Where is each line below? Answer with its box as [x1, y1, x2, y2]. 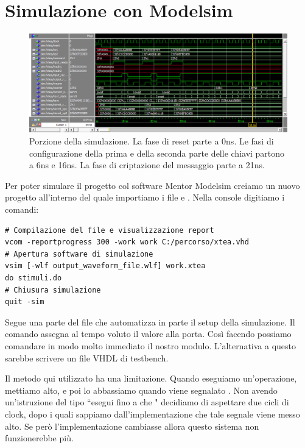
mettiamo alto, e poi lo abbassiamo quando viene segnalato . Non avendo [5, 383, 278, 396]
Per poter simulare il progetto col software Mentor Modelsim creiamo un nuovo [5, 179, 300, 191]
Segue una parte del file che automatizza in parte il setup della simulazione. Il [5, 315, 295, 328]
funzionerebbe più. [5, 432, 74, 444]
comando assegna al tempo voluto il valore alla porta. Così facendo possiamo [5, 327, 292, 340]
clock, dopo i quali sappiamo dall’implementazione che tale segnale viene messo [5, 407, 300, 420]
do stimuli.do [5, 273, 62, 282]
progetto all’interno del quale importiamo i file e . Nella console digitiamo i [5, 191, 285, 204]
